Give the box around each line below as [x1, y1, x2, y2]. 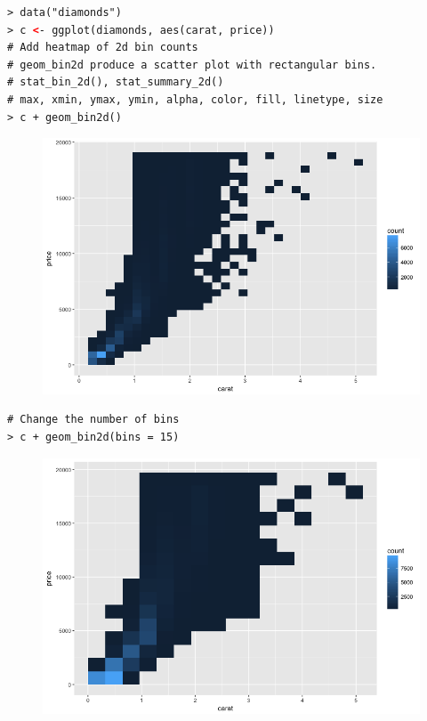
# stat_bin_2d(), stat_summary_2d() [7, 76, 224, 89]
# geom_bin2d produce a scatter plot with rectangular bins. [7, 58, 377, 71]
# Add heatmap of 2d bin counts [7, 41, 198, 54]
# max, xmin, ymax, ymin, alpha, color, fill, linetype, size [7, 93, 383, 106]
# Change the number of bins [7, 413, 180, 426]
